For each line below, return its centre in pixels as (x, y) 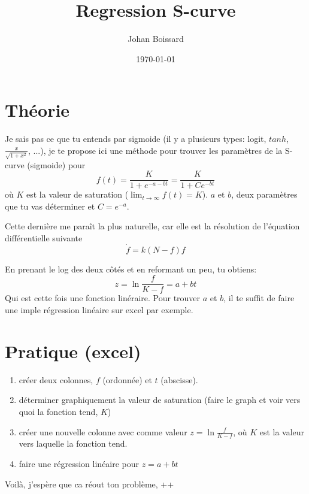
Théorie (37, 110)
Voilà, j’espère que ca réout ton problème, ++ (90, 484)
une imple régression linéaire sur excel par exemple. (99, 310)
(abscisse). (179, 379)
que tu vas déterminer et (50, 206)
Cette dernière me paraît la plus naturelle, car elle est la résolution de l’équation (152, 226)
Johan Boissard (156, 39)
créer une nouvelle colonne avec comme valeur (103, 431)
